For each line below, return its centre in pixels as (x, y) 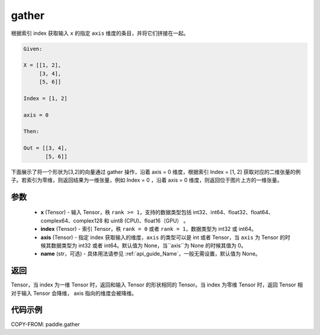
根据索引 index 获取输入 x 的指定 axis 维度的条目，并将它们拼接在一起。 (100, 33)
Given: (33, 49)
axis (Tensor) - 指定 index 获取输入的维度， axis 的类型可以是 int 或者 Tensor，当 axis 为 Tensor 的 (163, 237)
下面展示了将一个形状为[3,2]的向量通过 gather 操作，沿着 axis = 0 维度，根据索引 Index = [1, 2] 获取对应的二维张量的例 (156, 172)
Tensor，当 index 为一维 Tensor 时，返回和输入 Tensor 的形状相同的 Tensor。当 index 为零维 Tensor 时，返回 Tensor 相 (157, 285)
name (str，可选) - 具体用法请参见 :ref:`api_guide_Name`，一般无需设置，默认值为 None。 (151, 254)
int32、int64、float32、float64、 (233, 212)
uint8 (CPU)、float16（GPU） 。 (150, 220)
